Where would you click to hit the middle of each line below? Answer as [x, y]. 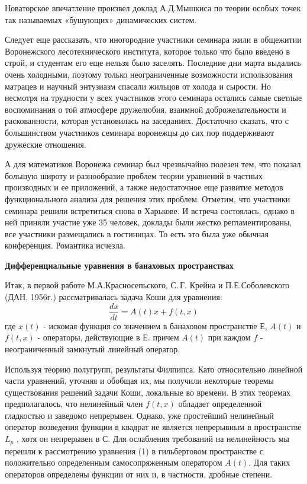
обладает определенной [220, 404]
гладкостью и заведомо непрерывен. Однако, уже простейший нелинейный [139, 415]
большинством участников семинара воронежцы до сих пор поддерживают [140, 132]
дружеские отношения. [46, 144]
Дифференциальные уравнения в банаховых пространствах [119, 265]
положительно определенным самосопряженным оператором [114, 462]
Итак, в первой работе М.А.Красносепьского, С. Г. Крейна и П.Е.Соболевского [147, 285]
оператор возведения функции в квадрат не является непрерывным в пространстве [153, 427]
